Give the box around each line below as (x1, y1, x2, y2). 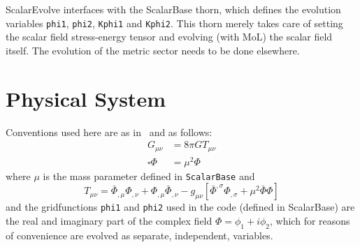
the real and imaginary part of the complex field (6, 214, 213, 228)
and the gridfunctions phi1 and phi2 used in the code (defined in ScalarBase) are (6, 200, 355, 214)
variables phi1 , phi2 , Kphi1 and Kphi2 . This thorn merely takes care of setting (6, 15, 343, 30)
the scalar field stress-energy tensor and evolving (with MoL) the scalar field (6, 29, 333, 44)
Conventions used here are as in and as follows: (6, 124, 213, 139)
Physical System (6, 84, 166, 112)
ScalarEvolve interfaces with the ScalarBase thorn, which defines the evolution (6, 2, 341, 16)
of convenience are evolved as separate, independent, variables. (6, 227, 273, 242)
